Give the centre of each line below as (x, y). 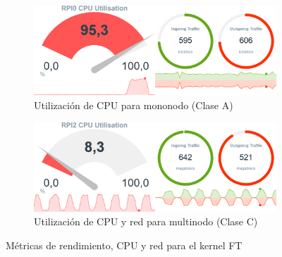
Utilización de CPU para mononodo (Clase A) (134, 105)
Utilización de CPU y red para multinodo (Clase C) (146, 221)
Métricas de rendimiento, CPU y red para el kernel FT (124, 245)
